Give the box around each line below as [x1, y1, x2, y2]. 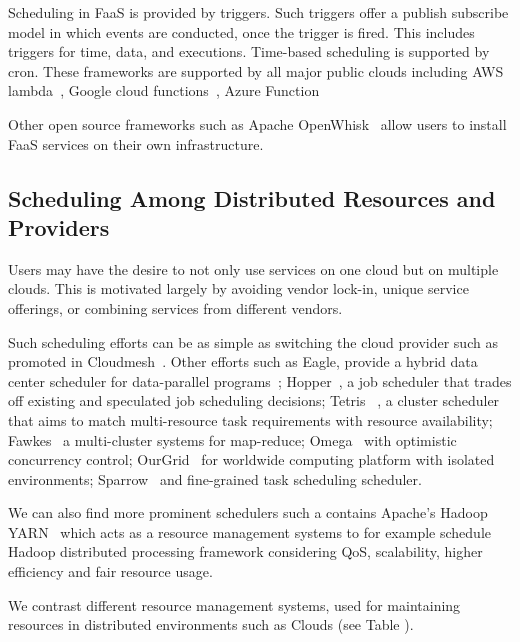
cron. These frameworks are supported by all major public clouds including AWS [8, 60, 504, 81]
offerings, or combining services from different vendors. [8, 297, 343, 318]
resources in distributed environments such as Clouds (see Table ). [8, 614, 414, 635]
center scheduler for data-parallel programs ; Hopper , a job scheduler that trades [8, 370, 512, 391]
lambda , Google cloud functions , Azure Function [8, 80, 320, 101]
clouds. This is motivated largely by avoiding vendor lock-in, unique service [8, 278, 469, 299]
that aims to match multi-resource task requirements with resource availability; [8, 409, 493, 430]
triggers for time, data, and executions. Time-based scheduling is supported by [8, 41, 490, 62]
